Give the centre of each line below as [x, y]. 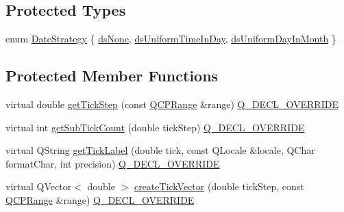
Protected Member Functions [112, 76]
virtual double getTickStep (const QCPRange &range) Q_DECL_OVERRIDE [172, 104]
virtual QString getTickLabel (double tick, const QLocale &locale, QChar [160, 150]
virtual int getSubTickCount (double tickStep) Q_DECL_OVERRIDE [155, 127]
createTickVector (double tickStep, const [219, 186]
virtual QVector [39, 186]
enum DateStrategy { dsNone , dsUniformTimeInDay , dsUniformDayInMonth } [171, 39]
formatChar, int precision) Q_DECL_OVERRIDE [113, 163]
